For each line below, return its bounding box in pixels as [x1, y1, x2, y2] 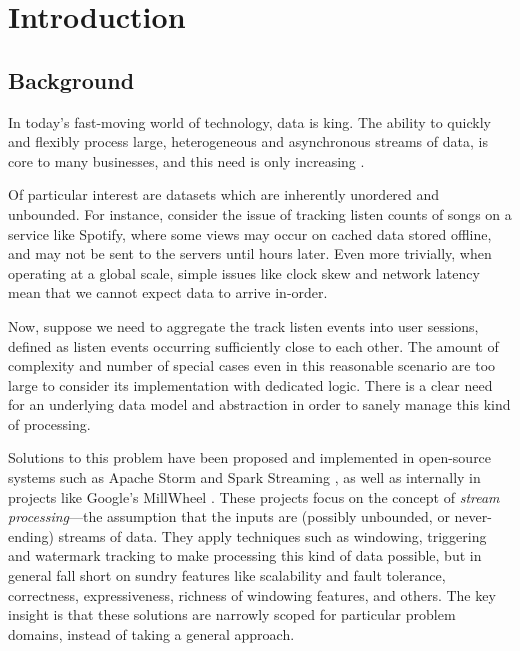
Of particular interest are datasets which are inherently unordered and [8, 184, 440, 205]
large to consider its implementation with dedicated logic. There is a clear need [8, 374, 493, 395]
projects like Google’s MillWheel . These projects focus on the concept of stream [8, 486, 500, 507]
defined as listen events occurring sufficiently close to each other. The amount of [8, 335, 499, 356]
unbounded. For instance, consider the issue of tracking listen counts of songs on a [8, 203, 512, 224]
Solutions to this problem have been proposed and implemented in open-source [8, 447, 492, 468]
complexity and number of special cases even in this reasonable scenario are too [8, 355, 496, 376]
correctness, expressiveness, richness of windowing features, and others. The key [8, 584, 496, 605]
